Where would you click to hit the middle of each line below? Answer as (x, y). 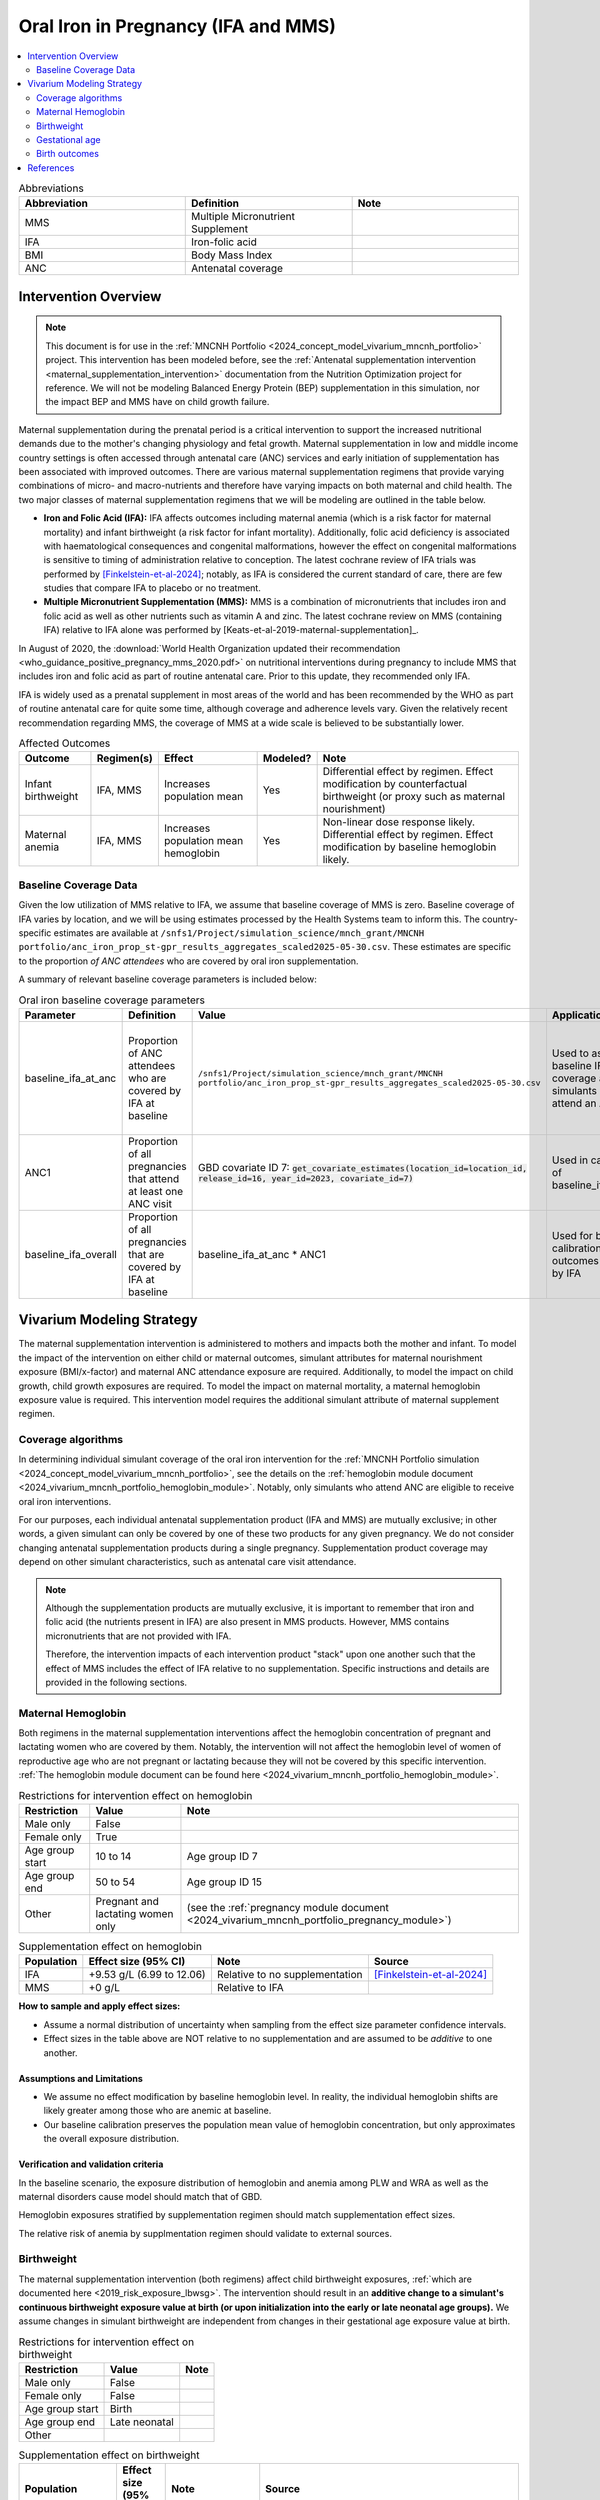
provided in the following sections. (116, 1682)
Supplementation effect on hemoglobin (110, 1947)
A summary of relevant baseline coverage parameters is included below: (167, 979)
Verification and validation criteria (91, 2164)
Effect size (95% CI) (137, 1962)
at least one (156, 1191)
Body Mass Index (232, 255)
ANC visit (150, 1203)
